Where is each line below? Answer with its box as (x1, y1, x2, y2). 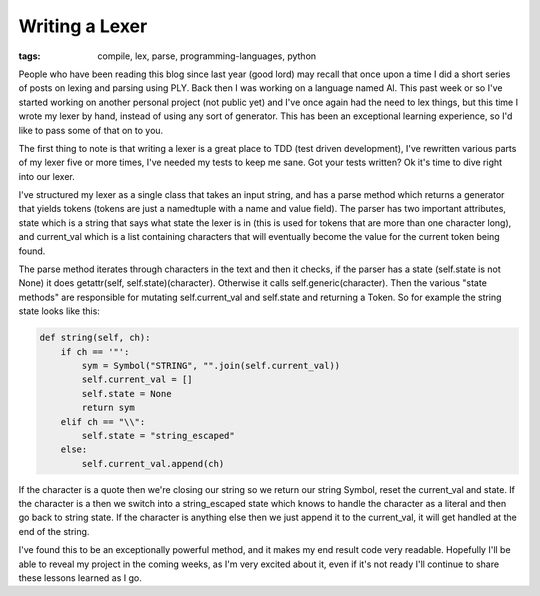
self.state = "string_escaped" (81, 430, 235, 441)
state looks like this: (18, 305, 100, 317)
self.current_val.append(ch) (81, 458, 225, 469)
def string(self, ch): (39, 332, 151, 344)
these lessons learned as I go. (18, 572, 142, 584)
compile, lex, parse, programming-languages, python (97, 50, 317, 62)
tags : (18, 50, 41, 62)
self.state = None (81, 388, 172, 399)
